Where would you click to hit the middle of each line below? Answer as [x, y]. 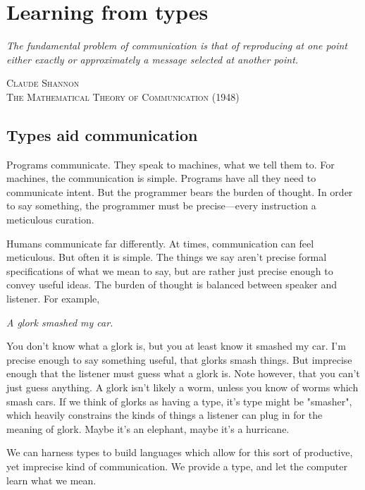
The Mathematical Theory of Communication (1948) [123, 96]
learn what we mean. [51, 480]
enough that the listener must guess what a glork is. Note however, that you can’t [183, 373]
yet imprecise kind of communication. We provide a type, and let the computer [177, 466]
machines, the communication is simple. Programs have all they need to [161, 178]
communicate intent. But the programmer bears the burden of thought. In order [180, 191]
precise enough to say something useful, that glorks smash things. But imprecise [179, 359]
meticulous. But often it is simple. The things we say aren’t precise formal [167, 257]
